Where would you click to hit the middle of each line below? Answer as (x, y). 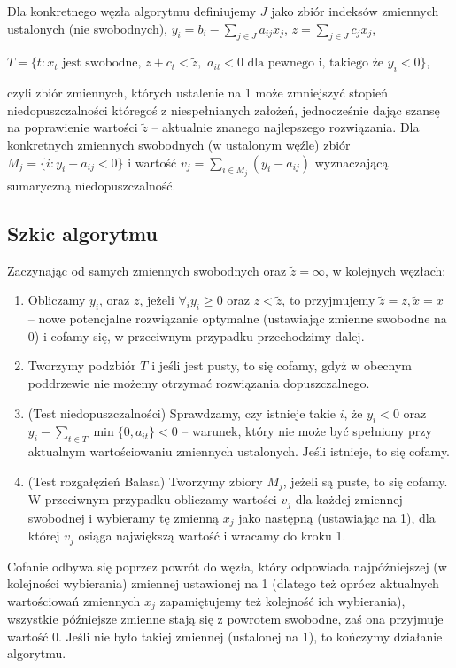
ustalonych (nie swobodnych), (88, 28)
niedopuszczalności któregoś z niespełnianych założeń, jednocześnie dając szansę (224, 109)
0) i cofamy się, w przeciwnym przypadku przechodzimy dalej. (196, 335)
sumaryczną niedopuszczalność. (92, 185)
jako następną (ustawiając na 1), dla (337, 517)
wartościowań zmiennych (74, 600)
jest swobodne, (102, 63)
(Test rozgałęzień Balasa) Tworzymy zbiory (145, 481)
